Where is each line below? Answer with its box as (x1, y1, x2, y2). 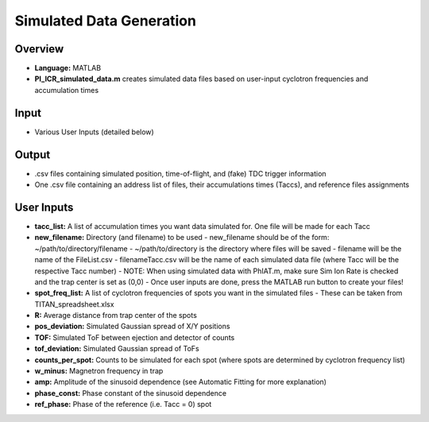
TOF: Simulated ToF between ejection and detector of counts (34, 332, 235, 342)
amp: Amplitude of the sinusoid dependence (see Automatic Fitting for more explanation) (34, 377, 327, 387)
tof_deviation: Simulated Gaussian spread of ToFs (34, 344, 199, 354)
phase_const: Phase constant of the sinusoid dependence (34, 388, 226, 397)
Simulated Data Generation (14, 12, 196, 29)
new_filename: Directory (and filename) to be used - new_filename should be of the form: (34, 233, 330, 242)
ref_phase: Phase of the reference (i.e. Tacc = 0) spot (34, 400, 212, 409)
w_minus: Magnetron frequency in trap (34, 366, 164, 376)
